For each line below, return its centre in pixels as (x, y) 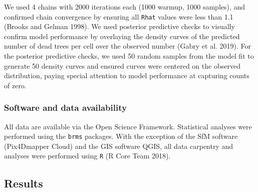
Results (24, 183)
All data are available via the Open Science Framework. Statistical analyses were (128, 126)
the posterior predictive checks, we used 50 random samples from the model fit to (129, 56)
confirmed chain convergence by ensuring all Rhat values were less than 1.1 (119, 16)
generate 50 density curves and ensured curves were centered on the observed (122, 65)
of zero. (15, 85)
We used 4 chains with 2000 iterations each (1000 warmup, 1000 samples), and (125, 7)
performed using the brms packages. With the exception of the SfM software (121, 136)
